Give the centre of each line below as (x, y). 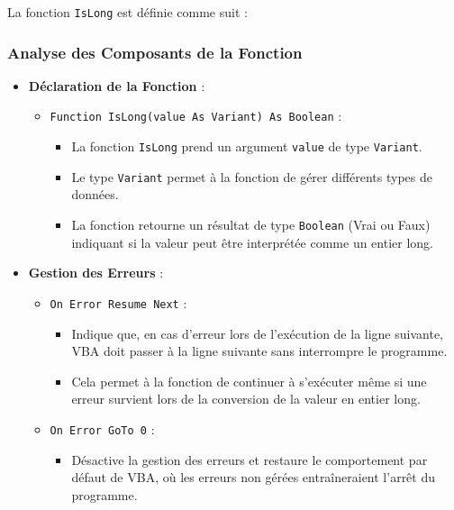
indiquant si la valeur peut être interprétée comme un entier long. (252, 242)
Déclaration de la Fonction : (117, 85)
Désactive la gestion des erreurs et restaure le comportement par (250, 459)
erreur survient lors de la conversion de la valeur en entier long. (246, 399)
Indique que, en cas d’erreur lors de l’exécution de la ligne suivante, (257, 333)
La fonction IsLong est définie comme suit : (127, 12)
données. (95, 194)
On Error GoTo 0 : (102, 428)
